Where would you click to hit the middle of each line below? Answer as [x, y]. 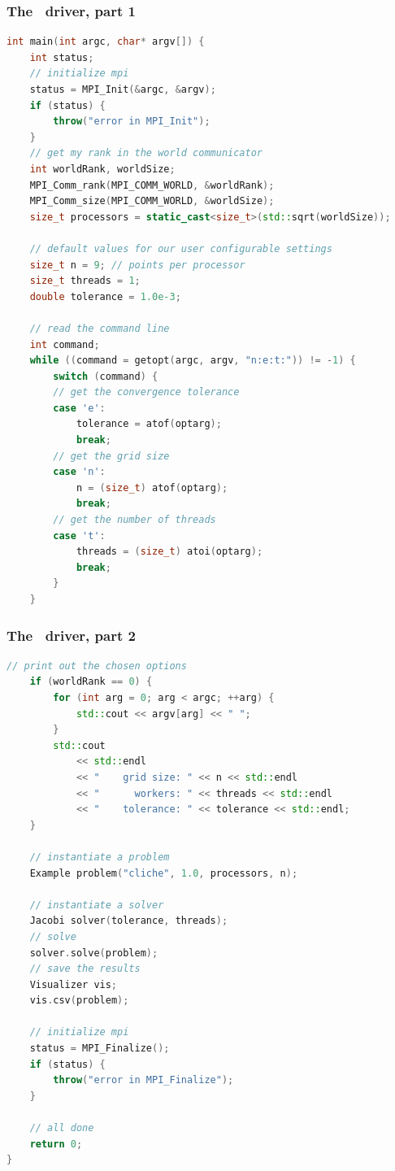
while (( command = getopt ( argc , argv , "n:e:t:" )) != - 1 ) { [193, 361]
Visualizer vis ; [74, 984]
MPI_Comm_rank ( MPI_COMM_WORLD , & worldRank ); [152, 185]
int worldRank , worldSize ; [102, 169]
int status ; [62, 57]
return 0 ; [56, 1144]
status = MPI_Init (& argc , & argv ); [123, 89]
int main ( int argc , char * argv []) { [106, 42]
